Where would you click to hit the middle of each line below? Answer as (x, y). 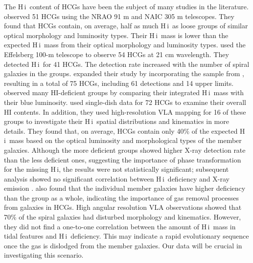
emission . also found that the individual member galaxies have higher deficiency (125, 188)
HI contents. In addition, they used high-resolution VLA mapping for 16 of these (125, 111)
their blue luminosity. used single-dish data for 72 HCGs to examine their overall (125, 102)
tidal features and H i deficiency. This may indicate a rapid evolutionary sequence (126, 236)
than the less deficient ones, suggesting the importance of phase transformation (123, 159)
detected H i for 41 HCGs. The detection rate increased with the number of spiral (127, 64)
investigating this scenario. (44, 255)
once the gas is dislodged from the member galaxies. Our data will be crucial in (123, 245)
